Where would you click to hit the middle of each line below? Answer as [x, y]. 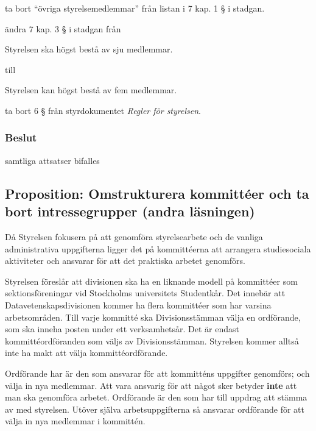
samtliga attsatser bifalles [52, 160]
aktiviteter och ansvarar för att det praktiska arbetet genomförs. [125, 261]
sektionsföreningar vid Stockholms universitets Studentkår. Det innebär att [145, 293]
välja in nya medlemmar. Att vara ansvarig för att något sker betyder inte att [151, 385]
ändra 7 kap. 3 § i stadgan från [63, 28]
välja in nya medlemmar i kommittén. [75, 421]
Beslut [21, 137]
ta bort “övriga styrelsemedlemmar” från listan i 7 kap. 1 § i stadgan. [135, 8]
